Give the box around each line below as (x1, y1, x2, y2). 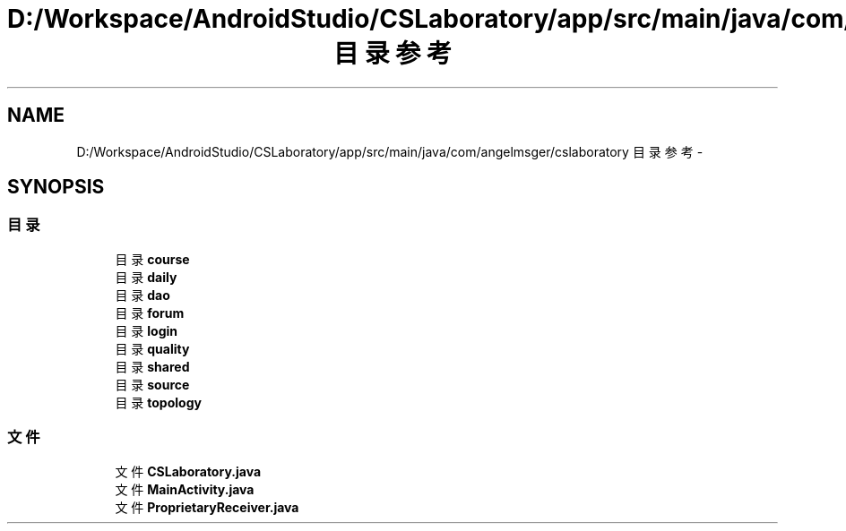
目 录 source (115, 376, 190, 392)
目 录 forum (115, 304, 185, 321)
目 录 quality (115, 340, 190, 356)
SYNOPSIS (7, 176, 105, 199)
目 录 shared (115, 358, 190, 374)
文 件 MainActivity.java (115, 481, 255, 497)
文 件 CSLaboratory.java (115, 463, 262, 479)
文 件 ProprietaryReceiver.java (115, 499, 299, 515)
